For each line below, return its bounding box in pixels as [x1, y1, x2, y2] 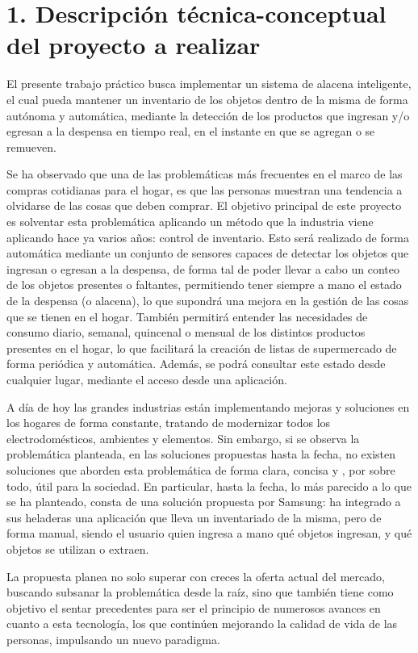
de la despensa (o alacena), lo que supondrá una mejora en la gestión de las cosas [6, 292, 409, 309]
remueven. [6, 138, 56, 155]
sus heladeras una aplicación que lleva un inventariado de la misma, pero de [6, 509, 382, 525]
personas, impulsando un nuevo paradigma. [6, 630, 220, 647]
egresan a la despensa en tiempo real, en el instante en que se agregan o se [6, 123, 375, 140]
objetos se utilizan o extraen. [6, 540, 149, 557]
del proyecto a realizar [6, 28, 261, 61]
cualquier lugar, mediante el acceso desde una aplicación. [6, 371, 287, 387]
